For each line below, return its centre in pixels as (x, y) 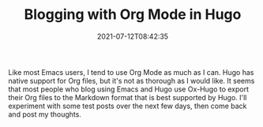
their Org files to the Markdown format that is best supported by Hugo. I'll (128, 97)
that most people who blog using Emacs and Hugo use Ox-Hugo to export (129, 89)
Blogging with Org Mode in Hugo (133, 15)
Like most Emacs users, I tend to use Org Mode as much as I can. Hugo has (131, 72)
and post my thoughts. (45, 114)
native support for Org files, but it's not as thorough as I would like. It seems (131, 80)
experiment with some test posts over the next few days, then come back (128, 106)
